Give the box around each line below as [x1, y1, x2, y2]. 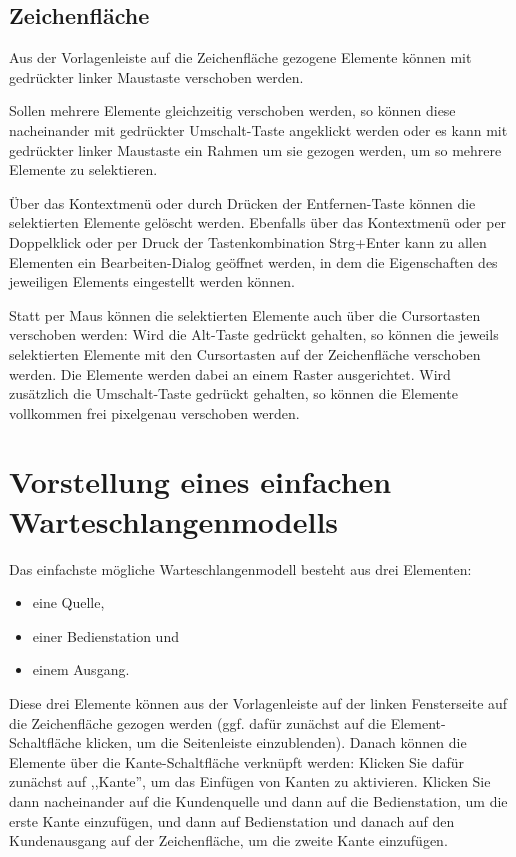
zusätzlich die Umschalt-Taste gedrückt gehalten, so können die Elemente [9, 383, 458, 404]
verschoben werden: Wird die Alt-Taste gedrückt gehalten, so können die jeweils [9, 324, 499, 345]
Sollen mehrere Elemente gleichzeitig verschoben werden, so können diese [9, 100, 456, 121]
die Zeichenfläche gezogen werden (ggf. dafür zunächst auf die [9, 712, 386, 733]
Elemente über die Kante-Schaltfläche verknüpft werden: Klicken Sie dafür [9, 751, 464, 772]
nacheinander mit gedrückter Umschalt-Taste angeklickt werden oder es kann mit [9, 119, 508, 140]
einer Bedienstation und [32, 625, 179, 646]
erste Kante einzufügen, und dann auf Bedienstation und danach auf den [9, 810, 455, 831]
